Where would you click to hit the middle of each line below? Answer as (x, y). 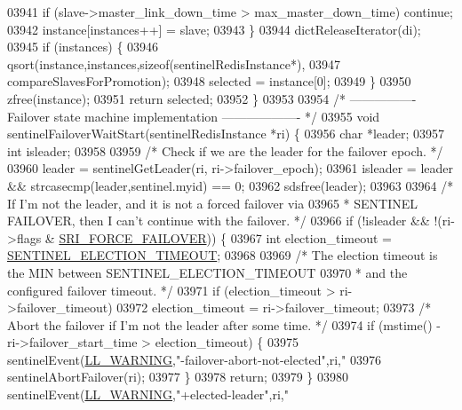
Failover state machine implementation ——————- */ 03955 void (194, 116)
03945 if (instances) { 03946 (83, 47)
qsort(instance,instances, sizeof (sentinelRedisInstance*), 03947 (174, 63)
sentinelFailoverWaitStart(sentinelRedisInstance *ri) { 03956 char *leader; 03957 (226, 134)
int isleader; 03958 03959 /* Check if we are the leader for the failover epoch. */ (225, 150)
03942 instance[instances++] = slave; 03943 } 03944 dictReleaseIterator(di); (214, 29)
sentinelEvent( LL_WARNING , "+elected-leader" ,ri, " (148, 394)
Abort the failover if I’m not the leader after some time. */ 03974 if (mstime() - (224, 324)
